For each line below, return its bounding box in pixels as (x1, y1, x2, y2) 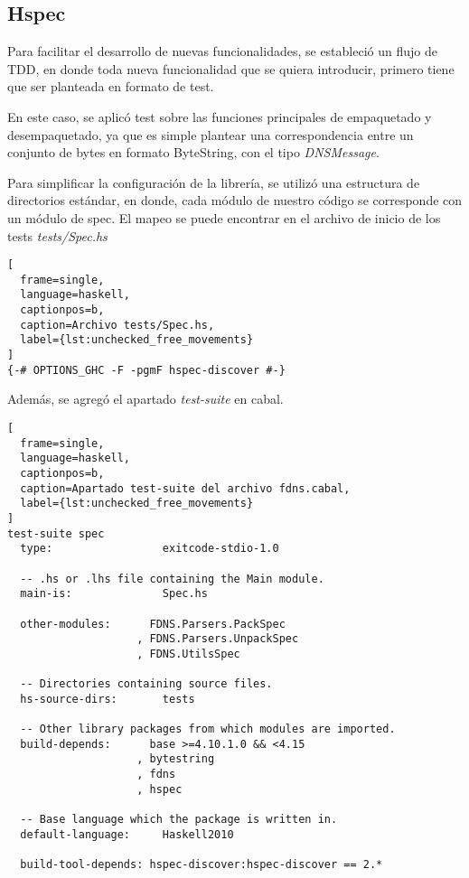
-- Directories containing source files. (20, 677, 273, 691)
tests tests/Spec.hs (7, 226, 108, 245)
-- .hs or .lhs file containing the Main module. (20, 572, 324, 585)
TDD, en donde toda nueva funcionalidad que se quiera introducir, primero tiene (7, 59, 455, 78)
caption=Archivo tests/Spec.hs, (20, 318, 215, 332)
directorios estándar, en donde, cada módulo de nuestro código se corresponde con (7, 191, 463, 210)
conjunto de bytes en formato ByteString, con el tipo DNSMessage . (7, 143, 380, 162)
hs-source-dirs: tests (20, 692, 195, 705)
